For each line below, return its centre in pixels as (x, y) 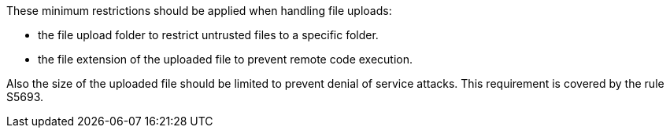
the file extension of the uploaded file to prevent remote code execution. (226, 59)
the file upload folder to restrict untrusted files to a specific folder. (208, 35)
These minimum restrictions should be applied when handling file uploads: (199, 11)
